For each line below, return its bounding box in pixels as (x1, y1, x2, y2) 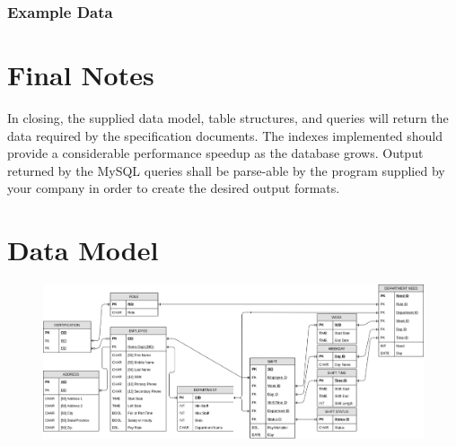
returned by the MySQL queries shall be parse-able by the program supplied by (7, 161, 445, 179)
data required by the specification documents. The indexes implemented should (7, 126, 443, 144)
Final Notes (7, 57, 154, 93)
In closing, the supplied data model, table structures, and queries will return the (7, 108, 449, 127)
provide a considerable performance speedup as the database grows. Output (7, 144, 424, 162)
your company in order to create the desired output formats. (7, 179, 340, 197)
